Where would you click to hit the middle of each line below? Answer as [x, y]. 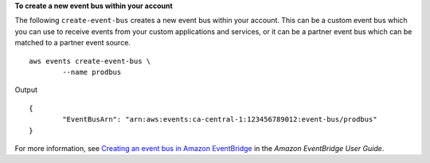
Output [26, 90]
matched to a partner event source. [73, 43]
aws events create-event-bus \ [90, 61]
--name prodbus [92, 72]
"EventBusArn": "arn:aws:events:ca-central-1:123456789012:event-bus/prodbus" [220, 120]
